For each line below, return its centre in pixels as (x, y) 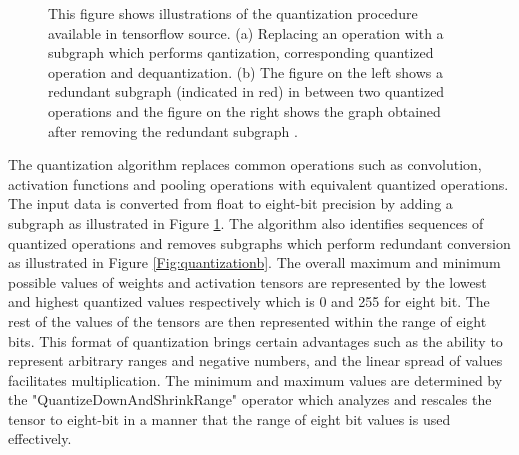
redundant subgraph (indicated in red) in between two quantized (246, 91)
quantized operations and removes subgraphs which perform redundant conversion (259, 242)
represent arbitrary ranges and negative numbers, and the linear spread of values (255, 360)
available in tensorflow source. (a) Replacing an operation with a (246, 32)
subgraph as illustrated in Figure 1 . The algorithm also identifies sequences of (246, 222)
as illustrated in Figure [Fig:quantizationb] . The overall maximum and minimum (254, 262)
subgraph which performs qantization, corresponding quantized (241, 52)
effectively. (40, 438)
